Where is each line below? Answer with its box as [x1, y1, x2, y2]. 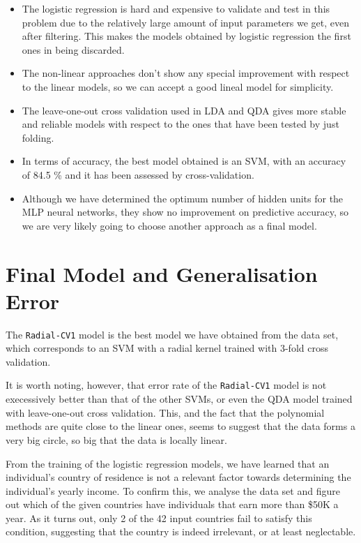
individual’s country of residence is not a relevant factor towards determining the [6, 470, 351, 484]
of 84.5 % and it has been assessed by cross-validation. [22, 167, 254, 181]
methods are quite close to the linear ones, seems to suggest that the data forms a [6, 419, 355, 433]
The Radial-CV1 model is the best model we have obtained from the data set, [6, 327, 339, 341]
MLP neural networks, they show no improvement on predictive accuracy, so [22, 204, 349, 219]
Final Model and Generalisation [6, 259, 318, 288]
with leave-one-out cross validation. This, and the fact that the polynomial [6, 405, 325, 419]
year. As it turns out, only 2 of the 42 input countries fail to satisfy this [6, 510, 312, 525]
